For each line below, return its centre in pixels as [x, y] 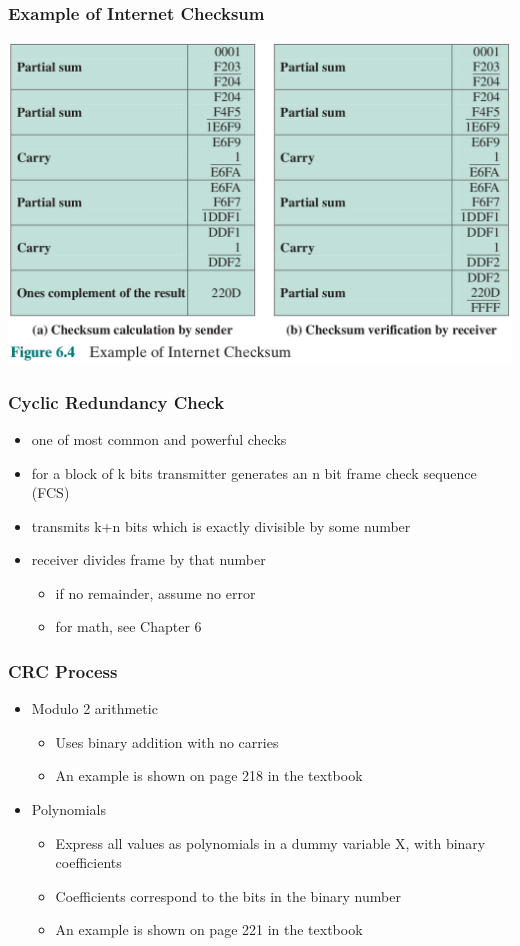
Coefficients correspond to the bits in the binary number [228, 895]
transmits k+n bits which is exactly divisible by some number [221, 525]
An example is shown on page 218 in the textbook [209, 775]
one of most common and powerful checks [159, 438]
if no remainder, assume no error [155, 592]
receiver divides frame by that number [148, 559]
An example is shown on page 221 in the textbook [209, 929]
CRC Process [63, 671]
